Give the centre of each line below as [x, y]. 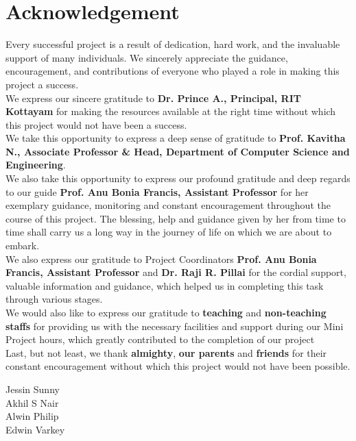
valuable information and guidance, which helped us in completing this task [165, 285]
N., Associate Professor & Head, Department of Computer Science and [178, 151]
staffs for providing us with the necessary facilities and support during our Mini [175, 326]
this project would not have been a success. [96, 124]
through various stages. [54, 299]
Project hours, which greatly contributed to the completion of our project [160, 339]
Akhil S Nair [32, 402]
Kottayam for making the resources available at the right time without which [171, 111]
